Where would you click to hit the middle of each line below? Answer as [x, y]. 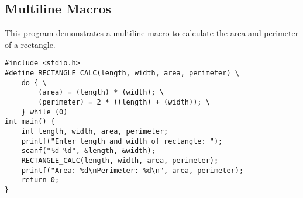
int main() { [30, 122]
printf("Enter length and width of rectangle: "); [122, 141]
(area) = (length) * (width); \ [101, 93]
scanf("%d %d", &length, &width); [88, 151]
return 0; [40, 180]
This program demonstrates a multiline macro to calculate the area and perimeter [152, 33]
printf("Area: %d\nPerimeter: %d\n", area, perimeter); [132, 170]
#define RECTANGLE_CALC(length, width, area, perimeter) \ [122, 73]
